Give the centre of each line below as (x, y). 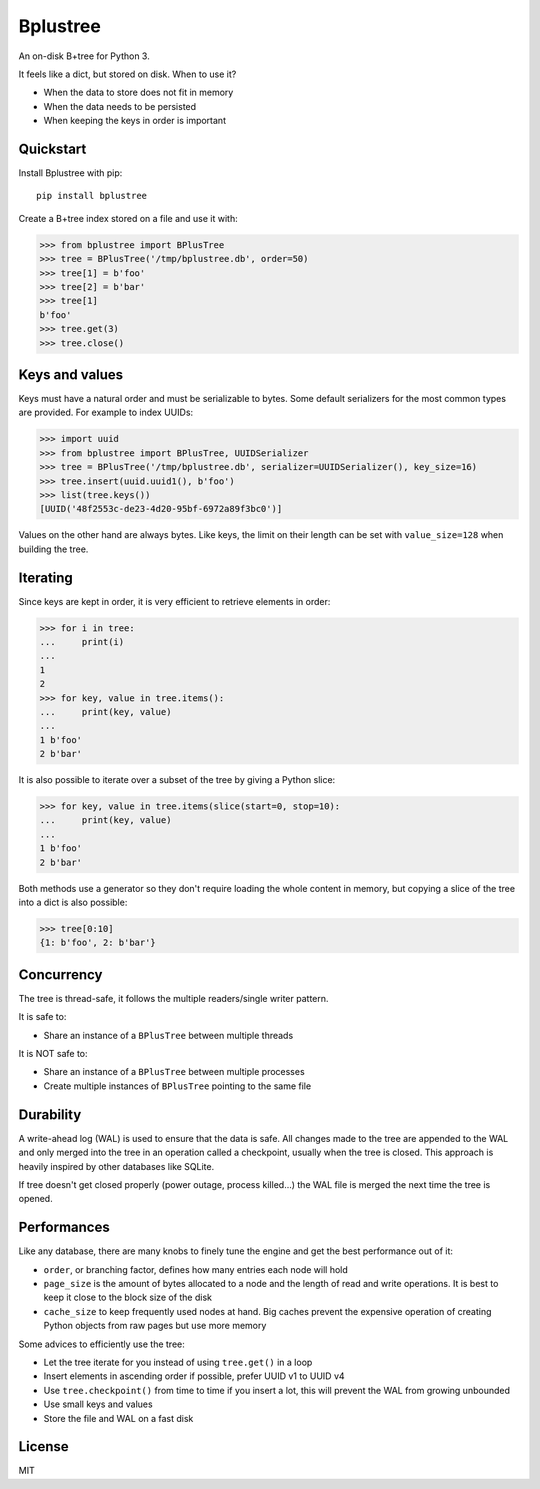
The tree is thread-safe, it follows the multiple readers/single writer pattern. (173, 998)
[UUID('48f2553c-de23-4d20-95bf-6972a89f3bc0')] (161, 509)
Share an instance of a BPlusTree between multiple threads (168, 1035)
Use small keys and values (98, 1404)
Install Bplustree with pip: (70, 173)
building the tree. (53, 549)
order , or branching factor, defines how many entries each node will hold (196, 1269)
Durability (50, 1114)
